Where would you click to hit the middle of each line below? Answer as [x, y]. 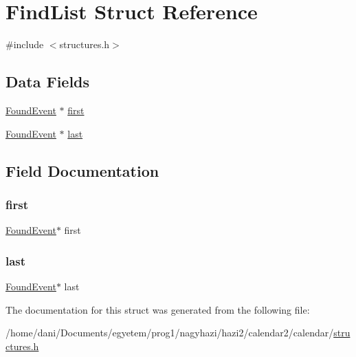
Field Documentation [82, 170]
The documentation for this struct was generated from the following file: [158, 309]
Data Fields [48, 82]
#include [25, 44]
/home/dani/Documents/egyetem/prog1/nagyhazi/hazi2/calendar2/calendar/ [170, 333]
